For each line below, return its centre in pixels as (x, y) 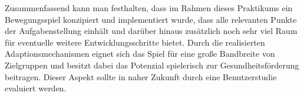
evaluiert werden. (36, 88)
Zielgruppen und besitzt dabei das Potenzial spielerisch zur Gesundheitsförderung (152, 65)
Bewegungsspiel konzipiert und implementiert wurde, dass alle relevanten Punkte (151, 19)
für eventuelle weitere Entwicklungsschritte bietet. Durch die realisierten (135, 42)
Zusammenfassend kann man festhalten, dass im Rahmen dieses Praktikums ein (149, 8)
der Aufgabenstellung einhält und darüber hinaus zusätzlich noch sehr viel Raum (151, 31)
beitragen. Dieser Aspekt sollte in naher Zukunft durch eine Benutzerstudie (141, 76)
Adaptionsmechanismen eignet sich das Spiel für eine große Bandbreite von (140, 54)
